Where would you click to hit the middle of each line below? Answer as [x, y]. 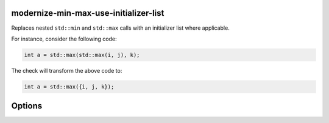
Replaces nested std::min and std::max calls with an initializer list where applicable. [120, 28]
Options [27, 106]
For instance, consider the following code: [64, 39]
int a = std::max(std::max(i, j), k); [82, 55]
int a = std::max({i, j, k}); [69, 87]
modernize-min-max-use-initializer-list [88, 13]
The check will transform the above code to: [67, 70]
